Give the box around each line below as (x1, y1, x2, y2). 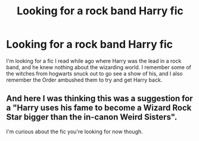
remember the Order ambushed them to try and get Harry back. (6, 76, 163, 83)
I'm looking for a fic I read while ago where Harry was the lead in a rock (6, 57, 182, 64)
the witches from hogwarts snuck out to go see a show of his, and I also (6, 70, 183, 77)
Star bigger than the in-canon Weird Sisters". (6, 112, 178, 123)
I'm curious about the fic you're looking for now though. (6, 128, 143, 135)
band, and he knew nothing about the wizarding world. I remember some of (6, 64, 192, 71)
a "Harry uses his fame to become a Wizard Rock (6, 103, 192, 113)
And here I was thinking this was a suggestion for (6, 93, 193, 104)
